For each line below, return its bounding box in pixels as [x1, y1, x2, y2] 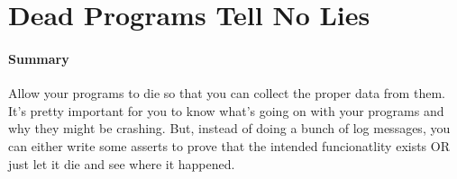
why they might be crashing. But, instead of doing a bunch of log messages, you [8, 119, 451, 138]
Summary [8, 49, 69, 67]
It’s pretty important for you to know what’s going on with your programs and [8, 101, 444, 120]
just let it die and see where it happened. [8, 154, 235, 173]
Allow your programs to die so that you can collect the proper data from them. [8, 84, 445, 103]
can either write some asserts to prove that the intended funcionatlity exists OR [8, 136, 450, 155]
